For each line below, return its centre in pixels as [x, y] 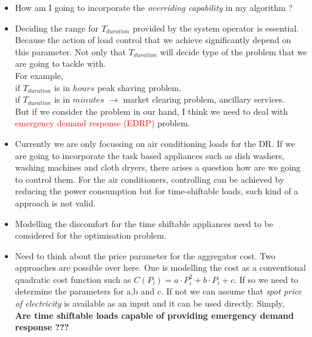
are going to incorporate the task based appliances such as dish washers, [150, 155]
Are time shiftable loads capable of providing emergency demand [154, 315]
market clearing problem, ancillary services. [204, 99]
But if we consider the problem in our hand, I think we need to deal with [151, 111]
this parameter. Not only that [70, 51]
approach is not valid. [55, 203]
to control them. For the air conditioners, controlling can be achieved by [150, 179]
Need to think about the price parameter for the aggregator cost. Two [145, 255]
